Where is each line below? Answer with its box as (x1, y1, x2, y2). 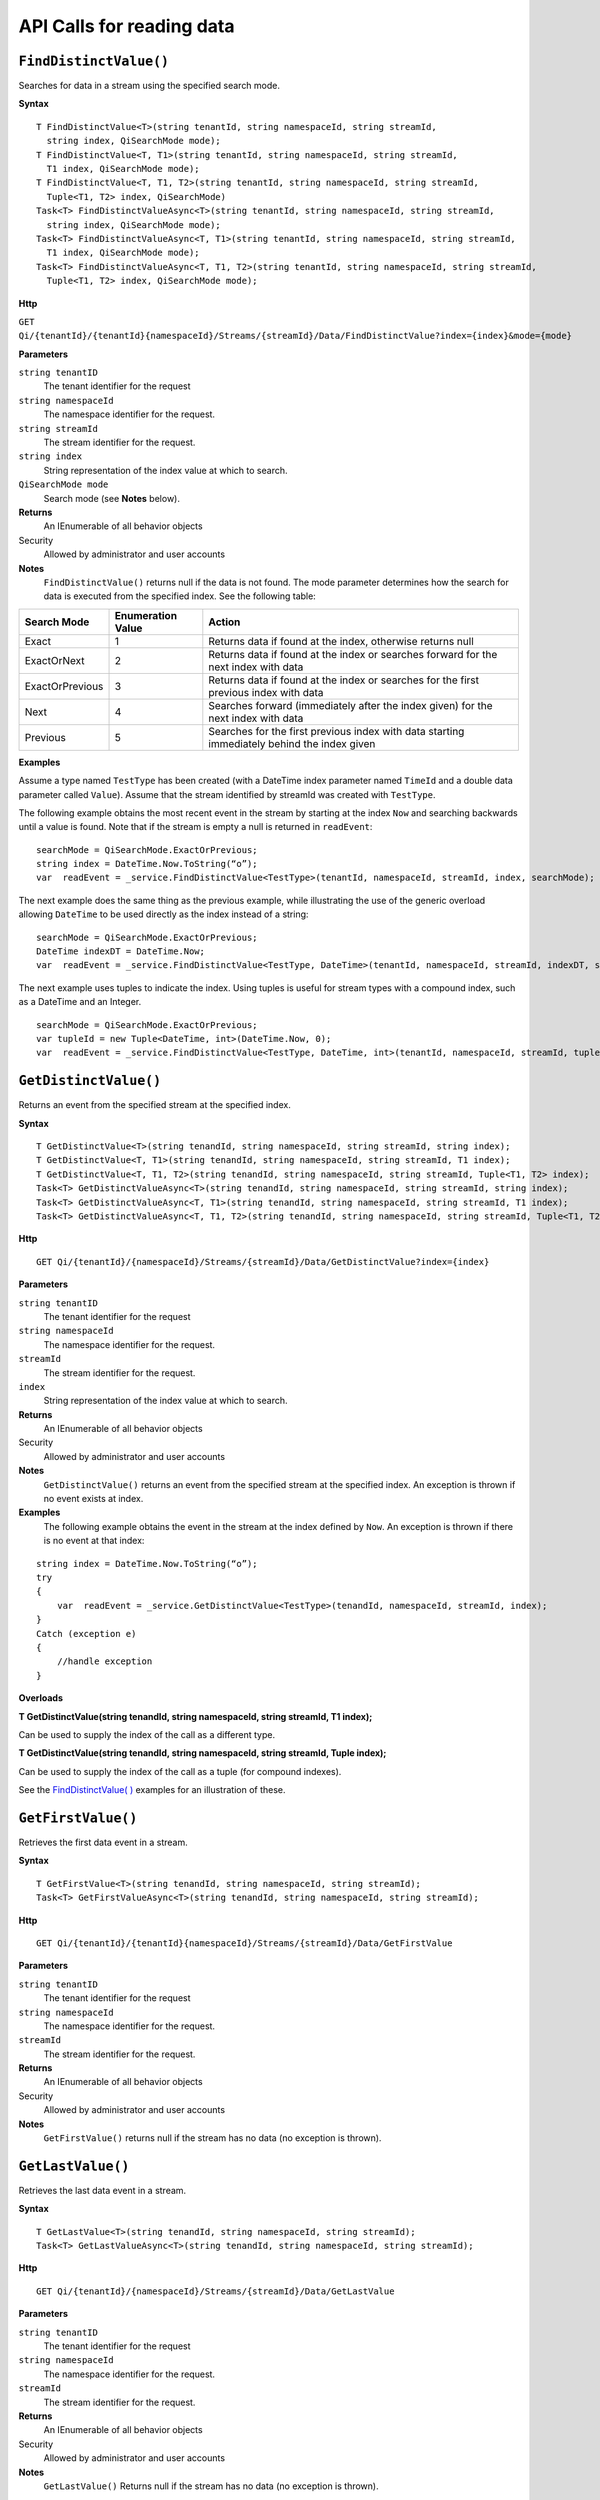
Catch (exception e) (36, 1628, 137, 1639)
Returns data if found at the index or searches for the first (208, 673, 480, 687)
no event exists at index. (43, 1493, 144, 1505)
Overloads (18, 1692, 64, 1704)
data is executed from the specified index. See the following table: (43, 590, 317, 602)
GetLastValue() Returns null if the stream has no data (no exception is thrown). (43, 2480, 379, 2492)
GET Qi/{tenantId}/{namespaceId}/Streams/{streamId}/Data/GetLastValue (36, 2285, 395, 2297)
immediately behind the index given (208, 736, 376, 750)
